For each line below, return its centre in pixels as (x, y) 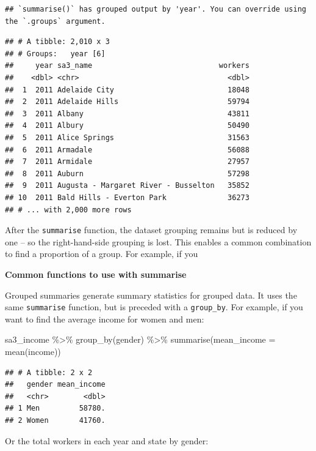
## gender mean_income (55, 385)
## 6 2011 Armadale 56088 (127, 150)
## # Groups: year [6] (55, 54)
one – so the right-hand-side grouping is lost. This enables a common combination (158, 241)
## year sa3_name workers (127, 66)
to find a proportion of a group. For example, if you (102, 254)
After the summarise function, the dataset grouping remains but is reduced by (151, 230)
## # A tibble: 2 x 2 (49, 372)
